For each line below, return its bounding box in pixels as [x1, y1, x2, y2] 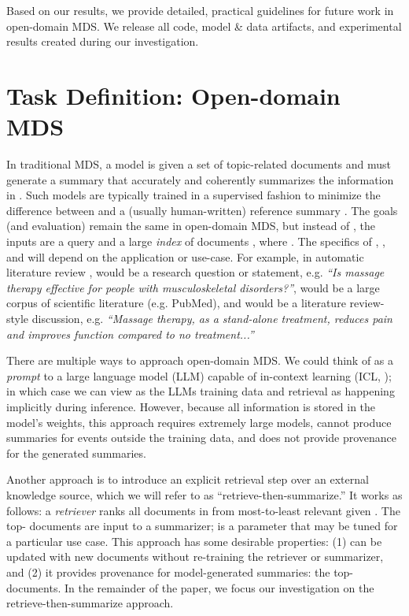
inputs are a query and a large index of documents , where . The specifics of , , [6, 233, 385, 250]
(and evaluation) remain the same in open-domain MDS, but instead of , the [6, 217, 376, 234]
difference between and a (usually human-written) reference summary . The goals [6, 202, 398, 218]
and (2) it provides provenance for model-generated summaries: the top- [6, 563, 354, 580]
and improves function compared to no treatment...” [6, 325, 254, 342]
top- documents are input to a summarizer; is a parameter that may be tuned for [6, 518, 398, 534]
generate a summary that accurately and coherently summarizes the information [6, 171, 394, 187]
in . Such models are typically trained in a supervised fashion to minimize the [6, 187, 381, 203]
